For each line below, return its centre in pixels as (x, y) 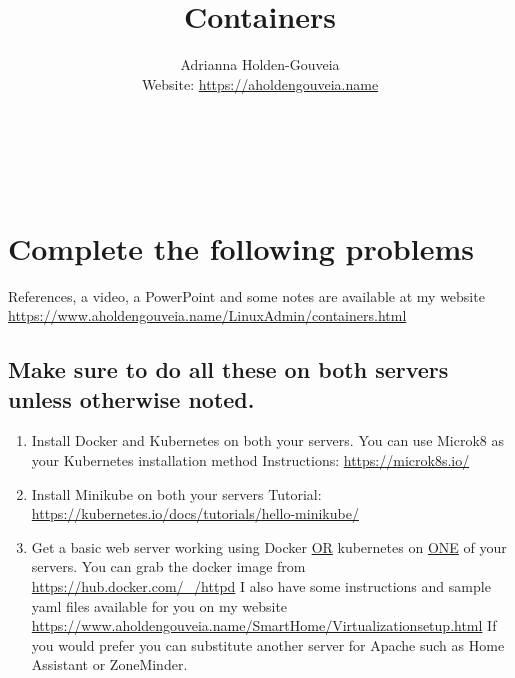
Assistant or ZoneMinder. (109, 664)
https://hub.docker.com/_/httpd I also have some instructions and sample (261, 585)
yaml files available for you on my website (159, 605)
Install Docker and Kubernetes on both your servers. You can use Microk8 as (268, 440)
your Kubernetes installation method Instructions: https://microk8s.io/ (250, 460)
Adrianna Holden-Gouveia (260, 64)
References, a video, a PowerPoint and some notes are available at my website (246, 295)
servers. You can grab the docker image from (168, 566)
